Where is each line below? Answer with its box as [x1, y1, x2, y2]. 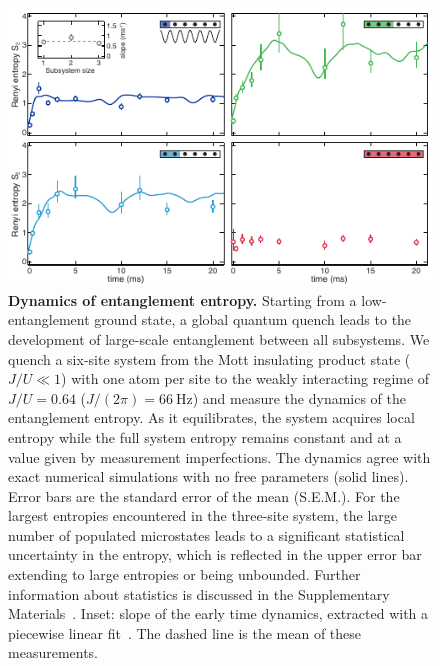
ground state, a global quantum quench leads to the [94, 309, 412, 330]
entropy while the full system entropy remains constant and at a [8, 426, 402, 447]
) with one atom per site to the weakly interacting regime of [61, 368, 430, 389]
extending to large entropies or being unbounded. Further [8, 564, 361, 585]
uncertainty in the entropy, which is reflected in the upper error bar [8, 544, 422, 565]
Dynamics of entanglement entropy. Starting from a [8, 289, 357, 310]
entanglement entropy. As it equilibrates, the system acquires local [8, 407, 415, 428]
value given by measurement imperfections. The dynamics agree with [8, 446, 431, 467]
